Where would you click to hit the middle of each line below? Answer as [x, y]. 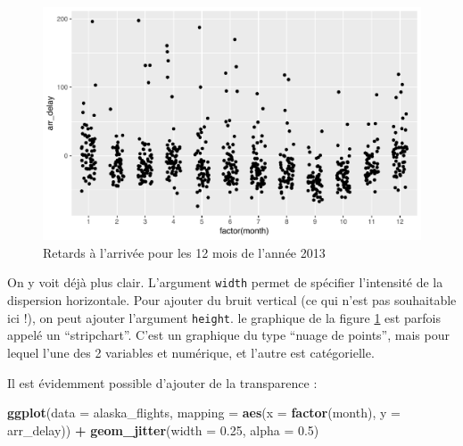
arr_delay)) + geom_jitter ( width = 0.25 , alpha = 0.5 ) [163, 429]
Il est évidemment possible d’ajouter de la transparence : [162, 382]
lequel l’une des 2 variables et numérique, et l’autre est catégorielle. [191, 352]
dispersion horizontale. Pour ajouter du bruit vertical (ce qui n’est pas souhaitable [232, 300]
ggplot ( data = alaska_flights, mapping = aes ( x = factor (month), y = [204, 413]
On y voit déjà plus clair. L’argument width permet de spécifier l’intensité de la [225, 282]
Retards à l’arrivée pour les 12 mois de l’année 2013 [184, 252]
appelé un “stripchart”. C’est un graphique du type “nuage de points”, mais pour [228, 335]
